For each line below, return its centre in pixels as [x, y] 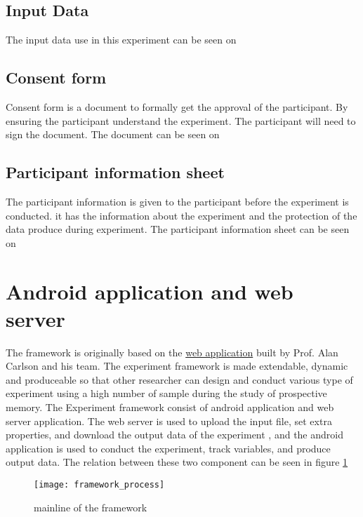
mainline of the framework [91, 507]
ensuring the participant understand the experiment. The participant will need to [181, 120]
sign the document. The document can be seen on [113, 134]
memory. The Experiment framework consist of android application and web [170, 407]
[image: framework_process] [99, 485]
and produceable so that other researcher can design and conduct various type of [179, 379]
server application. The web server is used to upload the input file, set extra [169, 421]
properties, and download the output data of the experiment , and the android [174, 435]
